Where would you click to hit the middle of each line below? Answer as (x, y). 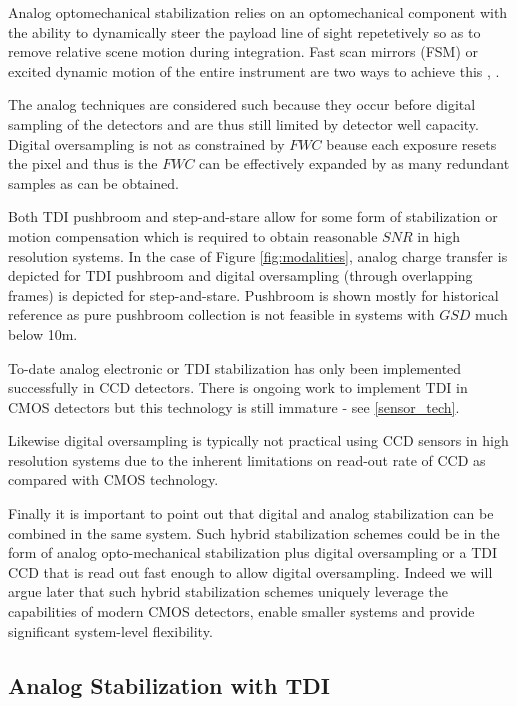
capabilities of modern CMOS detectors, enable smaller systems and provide (241, 611)
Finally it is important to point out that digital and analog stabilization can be (251, 513)
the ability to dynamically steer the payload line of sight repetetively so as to (244, 31)
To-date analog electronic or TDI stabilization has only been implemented (235, 367)
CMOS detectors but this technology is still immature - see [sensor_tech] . (234, 406)
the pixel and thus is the (83, 163)
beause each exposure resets (411, 143)
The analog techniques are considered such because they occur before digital (242, 104)
